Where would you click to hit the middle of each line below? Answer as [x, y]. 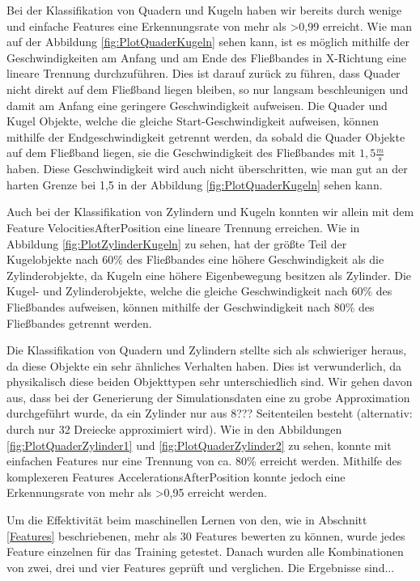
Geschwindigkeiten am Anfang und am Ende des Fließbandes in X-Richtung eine [207, 57]
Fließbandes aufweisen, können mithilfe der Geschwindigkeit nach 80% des [191, 306]
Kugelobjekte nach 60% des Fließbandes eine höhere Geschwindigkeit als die [195, 259]
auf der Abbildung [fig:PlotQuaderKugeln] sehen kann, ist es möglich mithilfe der [208, 42]
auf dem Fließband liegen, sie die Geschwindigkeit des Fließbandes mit [181, 153]
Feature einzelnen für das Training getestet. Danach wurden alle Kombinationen [205, 551]
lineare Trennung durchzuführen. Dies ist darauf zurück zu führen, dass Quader [204, 73]
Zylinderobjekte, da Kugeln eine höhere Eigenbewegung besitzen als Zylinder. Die [209, 275]
